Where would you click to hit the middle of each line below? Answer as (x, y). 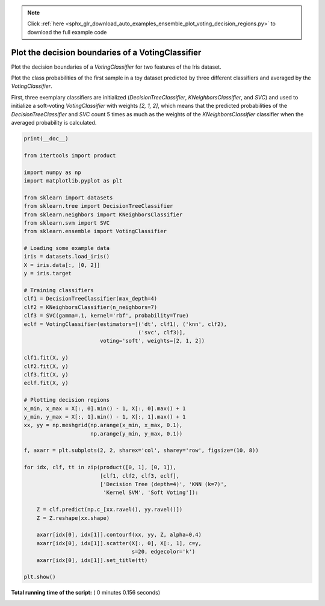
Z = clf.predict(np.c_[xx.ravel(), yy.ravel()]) (110, 510)
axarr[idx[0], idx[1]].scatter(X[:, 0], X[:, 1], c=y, (119, 543)
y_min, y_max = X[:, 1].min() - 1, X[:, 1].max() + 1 (105, 417)
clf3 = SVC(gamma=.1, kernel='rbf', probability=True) (106, 316)
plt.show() (40, 577)
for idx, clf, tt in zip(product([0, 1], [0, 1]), (100, 467)
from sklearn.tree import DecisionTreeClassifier (98, 206)
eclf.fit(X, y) (46, 383)
